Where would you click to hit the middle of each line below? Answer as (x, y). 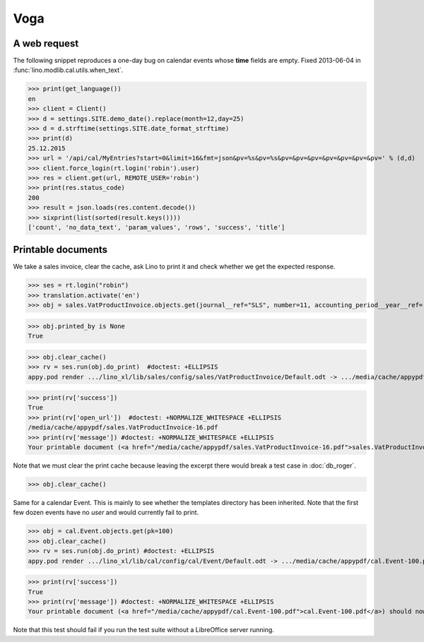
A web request (46, 43)
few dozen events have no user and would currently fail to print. (106, 513)
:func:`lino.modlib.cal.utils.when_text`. (68, 70)
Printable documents (60, 250)
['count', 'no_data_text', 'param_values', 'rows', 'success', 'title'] (157, 227)
